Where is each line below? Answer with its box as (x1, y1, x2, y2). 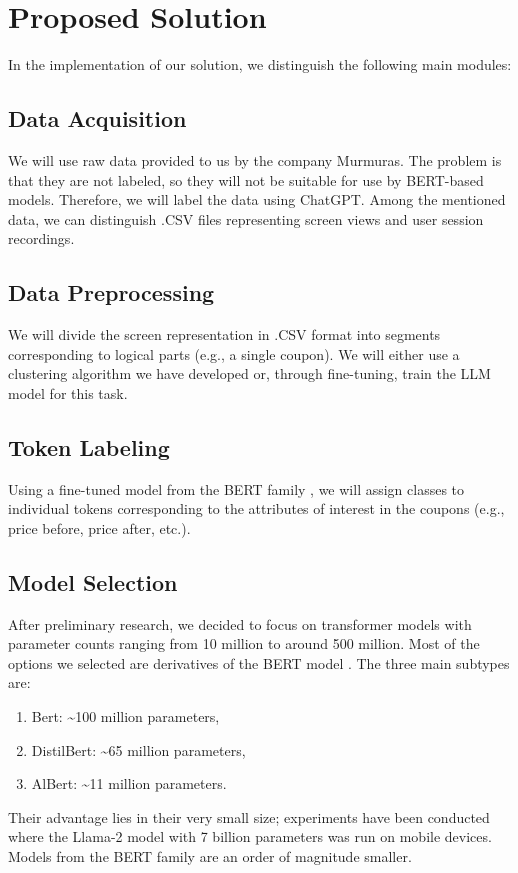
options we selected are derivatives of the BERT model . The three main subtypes (8, 652, 510, 673)
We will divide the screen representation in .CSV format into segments (8, 324, 441, 345)
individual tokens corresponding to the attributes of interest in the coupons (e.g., (8, 498, 505, 519)
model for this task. (8, 382, 128, 403)
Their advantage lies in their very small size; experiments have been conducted (8, 806, 490, 827)
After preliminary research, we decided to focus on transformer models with (8, 613, 472, 634)
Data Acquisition (8, 103, 187, 134)
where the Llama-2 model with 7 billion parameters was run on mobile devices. (8, 826, 492, 847)
